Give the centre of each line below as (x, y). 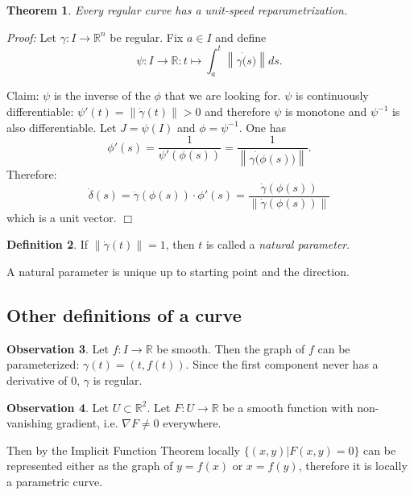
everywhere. (192, 423)
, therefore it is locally (353, 466)
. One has (263, 127)
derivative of (37, 380)
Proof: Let (31, 37)
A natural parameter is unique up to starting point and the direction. (178, 272)
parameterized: (43, 364)
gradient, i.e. (87, 423)
